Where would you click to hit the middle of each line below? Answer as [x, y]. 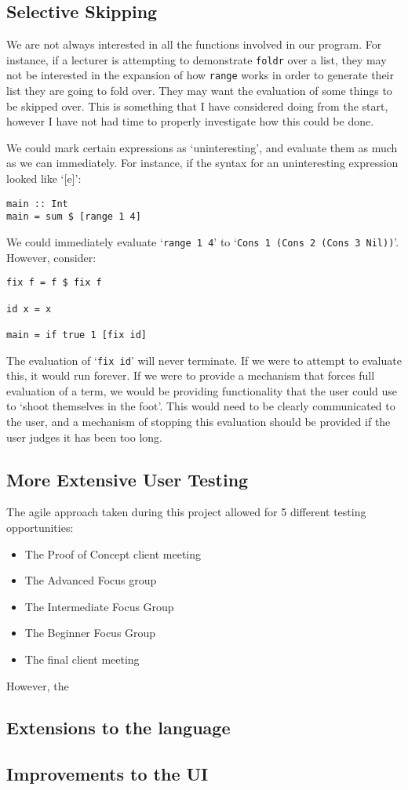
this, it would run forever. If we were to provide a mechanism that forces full [191, 375]
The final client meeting [82, 659]
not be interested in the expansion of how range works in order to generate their [200, 75]
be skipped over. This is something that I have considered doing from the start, [197, 106]
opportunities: [40, 527]
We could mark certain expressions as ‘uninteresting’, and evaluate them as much [202, 147]
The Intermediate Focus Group [99, 606]
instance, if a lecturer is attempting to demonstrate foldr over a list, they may [197, 59]
